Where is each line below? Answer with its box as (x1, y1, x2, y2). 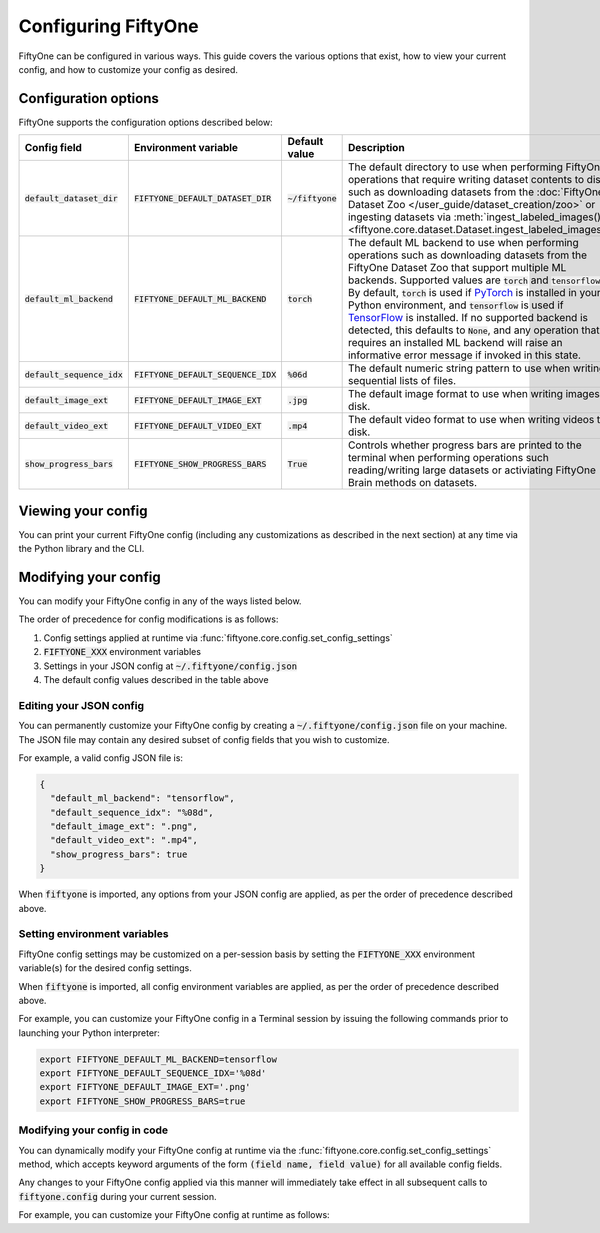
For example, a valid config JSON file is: (18, 751, 184, 764)
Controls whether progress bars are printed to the (347, 438, 582, 452)
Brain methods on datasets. (347, 476, 478, 490)
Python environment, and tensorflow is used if (347, 298, 564, 312)
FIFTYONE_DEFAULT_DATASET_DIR (133, 193, 272, 204)
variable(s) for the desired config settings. (18, 962, 192, 974)
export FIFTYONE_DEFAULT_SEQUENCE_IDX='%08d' (39, 1068, 267, 1079)
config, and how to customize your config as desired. (18, 63, 239, 75)
